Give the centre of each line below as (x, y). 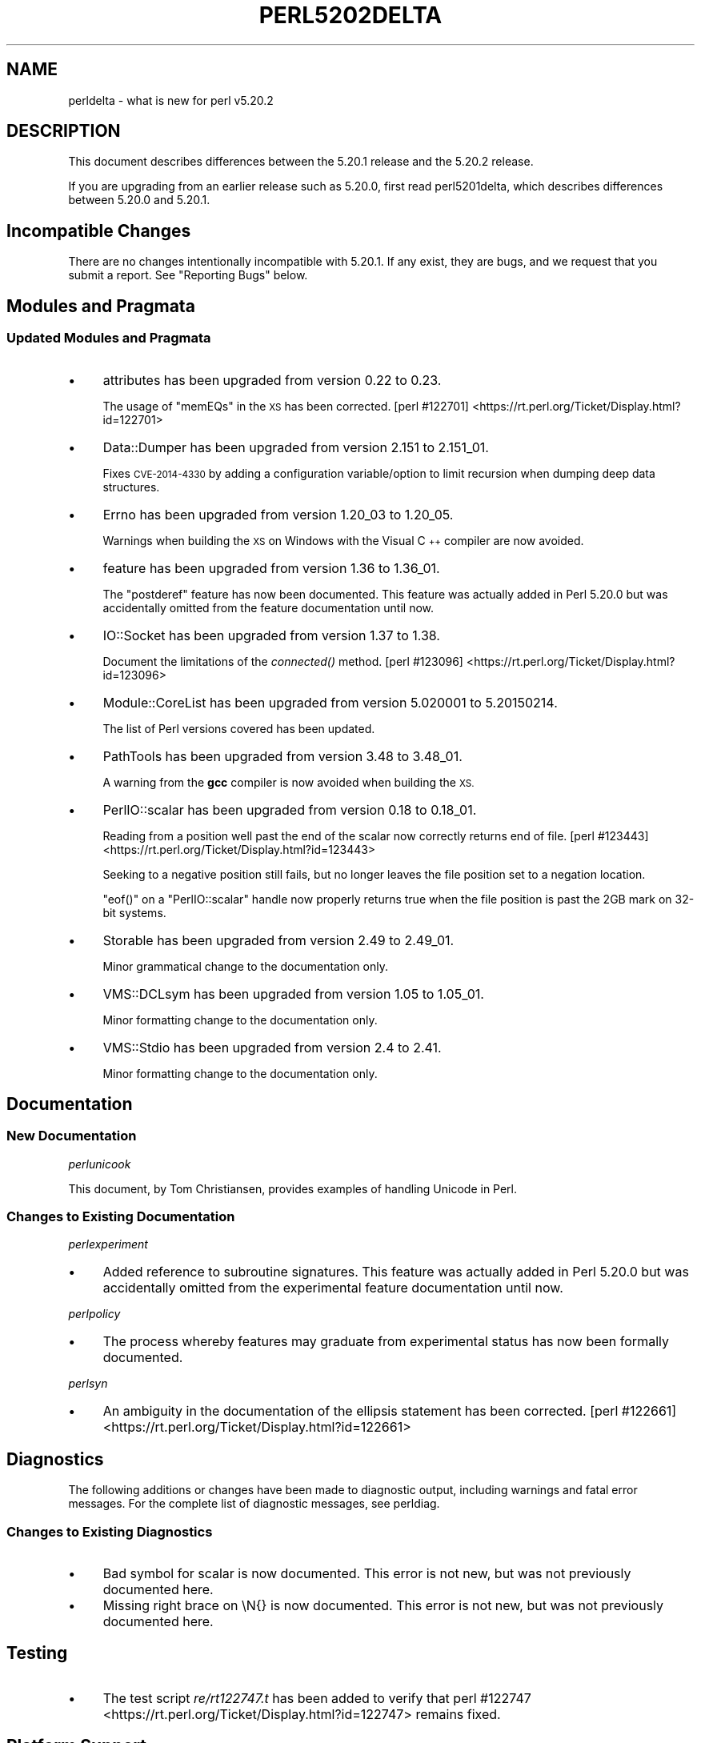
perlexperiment (108, 1244)
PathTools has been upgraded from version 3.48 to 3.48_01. (282, 756)
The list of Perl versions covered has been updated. (239, 728)
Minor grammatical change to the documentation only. (245, 966)
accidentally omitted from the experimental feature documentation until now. (333, 1288)
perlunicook (100, 1164)
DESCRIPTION (64, 131)
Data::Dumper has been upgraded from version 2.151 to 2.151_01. (296, 447)
